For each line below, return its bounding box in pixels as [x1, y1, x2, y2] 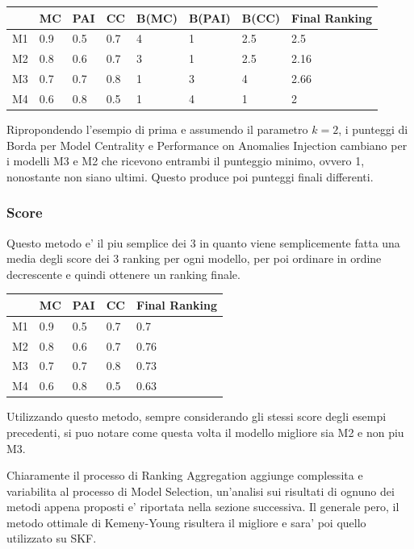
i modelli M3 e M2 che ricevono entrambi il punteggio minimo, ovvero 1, [6, 152, 365, 169]
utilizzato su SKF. [6, 530, 97, 547]
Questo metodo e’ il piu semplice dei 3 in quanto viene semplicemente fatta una [6, 234, 400, 251]
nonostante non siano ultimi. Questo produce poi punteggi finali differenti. [6, 168, 374, 185]
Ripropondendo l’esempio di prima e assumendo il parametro [6, 120, 308, 137]
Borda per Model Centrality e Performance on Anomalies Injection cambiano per [6, 136, 408, 153]
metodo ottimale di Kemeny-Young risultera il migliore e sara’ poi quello [6, 514, 366, 530]
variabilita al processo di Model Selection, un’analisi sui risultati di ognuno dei [6, 482, 395, 499]
